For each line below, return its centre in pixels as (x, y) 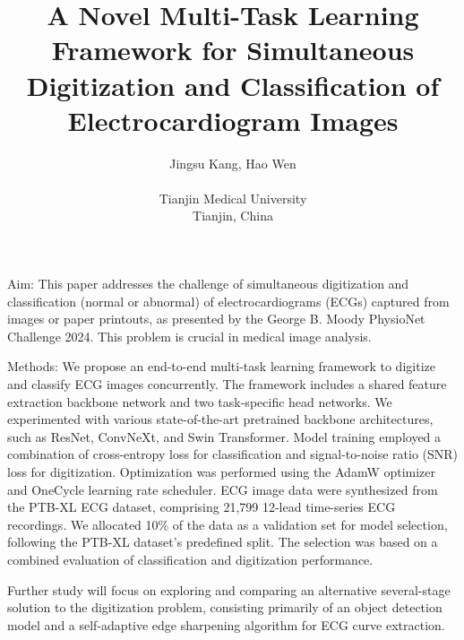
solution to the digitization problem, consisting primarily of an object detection (225, 607)
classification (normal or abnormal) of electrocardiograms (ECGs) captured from (228, 301)
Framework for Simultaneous (233, 50)
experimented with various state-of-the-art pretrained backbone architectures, (220, 419)
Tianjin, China (233, 216)
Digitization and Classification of (233, 85)
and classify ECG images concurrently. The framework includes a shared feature (227, 384)
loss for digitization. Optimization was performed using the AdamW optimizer (222, 471)
